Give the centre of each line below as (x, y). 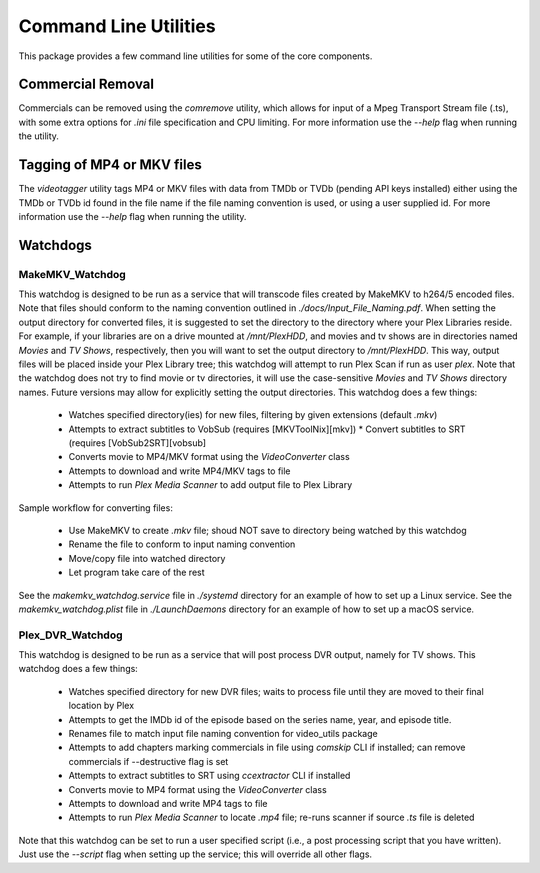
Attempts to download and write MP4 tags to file (168, 803)
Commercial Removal (86, 84)
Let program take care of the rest (136, 572)
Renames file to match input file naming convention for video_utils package (223, 733)
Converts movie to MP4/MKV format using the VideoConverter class (209, 457)
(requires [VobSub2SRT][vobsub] (137, 442)
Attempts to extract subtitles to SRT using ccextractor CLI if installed (209, 776)
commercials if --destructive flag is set (148, 761)
